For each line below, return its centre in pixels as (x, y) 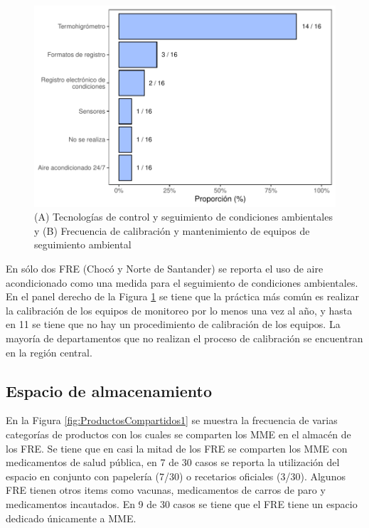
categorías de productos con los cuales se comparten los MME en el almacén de (178, 434)
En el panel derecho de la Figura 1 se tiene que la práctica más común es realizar (182, 296)
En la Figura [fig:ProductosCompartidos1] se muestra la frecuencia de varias (172, 420)
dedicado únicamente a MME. (71, 518)
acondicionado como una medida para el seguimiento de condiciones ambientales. (182, 282)
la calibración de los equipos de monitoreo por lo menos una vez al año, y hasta (179, 310)
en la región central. (49, 352)
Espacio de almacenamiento (109, 390)
